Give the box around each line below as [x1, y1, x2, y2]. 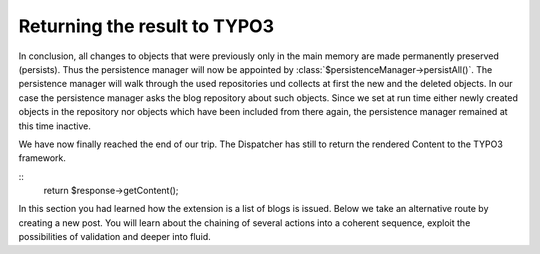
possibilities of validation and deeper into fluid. [18, 231, 212, 243]
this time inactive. [18, 120, 92, 132]
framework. [18, 152, 67, 164]
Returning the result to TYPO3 [18, 15, 275, 37]
